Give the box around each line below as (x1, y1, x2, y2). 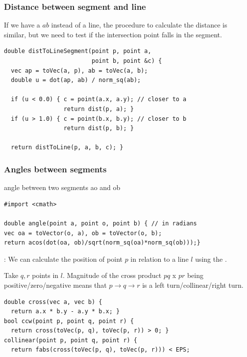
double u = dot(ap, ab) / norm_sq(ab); (11, 77, 141, 84)
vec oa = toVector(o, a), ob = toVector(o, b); (4, 229, 162, 237)
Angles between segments (4, 163, 107, 175)
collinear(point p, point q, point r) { (4, 336, 138, 344)
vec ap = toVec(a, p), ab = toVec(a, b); (11, 67, 148, 74)
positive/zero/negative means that (4, 279, 107, 290)
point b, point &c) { (91, 57, 162, 64)
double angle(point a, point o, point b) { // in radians (4, 220, 197, 227)
